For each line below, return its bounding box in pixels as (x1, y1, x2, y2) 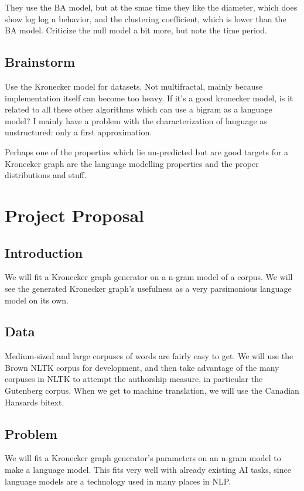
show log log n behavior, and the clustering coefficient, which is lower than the (5, 12, 286, 25)
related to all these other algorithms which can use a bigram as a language (5, 103, 272, 115)
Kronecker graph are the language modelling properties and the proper (5, 157, 259, 169)
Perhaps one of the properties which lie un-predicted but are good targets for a (5, 145, 289, 158)
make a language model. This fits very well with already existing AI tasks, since (5, 463, 291, 476)
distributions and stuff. (5, 169, 87, 181)
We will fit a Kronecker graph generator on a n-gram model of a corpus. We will (5, 271, 293, 283)
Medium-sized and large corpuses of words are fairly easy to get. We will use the (5, 350, 293, 362)
